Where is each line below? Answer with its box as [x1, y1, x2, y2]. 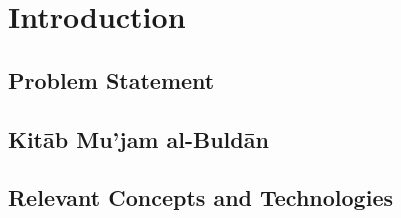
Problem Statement [8, 64, 215, 95]
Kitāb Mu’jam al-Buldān [8, 123, 269, 154]
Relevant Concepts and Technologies [8, 182, 393, 213]
